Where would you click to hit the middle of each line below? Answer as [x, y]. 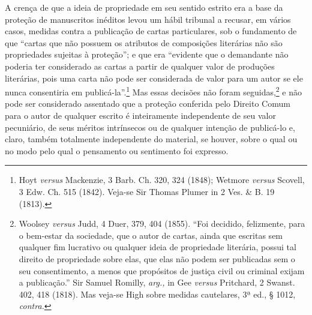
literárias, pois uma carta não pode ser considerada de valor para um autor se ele [154, 78]
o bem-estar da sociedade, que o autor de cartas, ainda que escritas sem [151, 235]
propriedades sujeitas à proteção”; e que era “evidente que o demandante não [147, 54]
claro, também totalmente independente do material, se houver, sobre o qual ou [151, 139]
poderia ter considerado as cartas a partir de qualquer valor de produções [140, 66]
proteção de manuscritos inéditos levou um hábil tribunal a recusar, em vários [148, 19]
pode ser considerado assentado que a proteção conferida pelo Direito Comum [148, 103]
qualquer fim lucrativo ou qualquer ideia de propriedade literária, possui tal [157, 247]
